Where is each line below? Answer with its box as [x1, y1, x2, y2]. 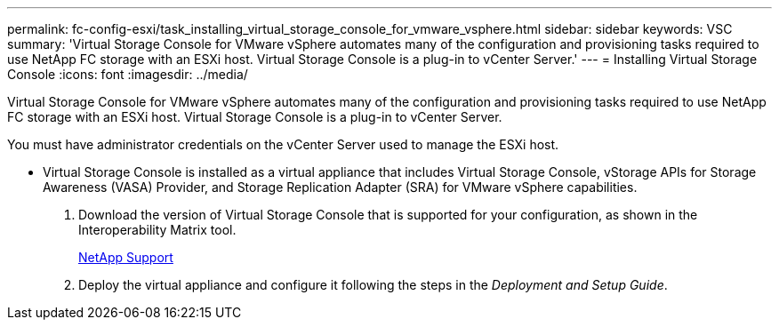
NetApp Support [78, 250, 173, 265]
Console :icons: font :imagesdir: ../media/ [7, 67, 248, 82]
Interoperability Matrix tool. [78, 222, 237, 237]
